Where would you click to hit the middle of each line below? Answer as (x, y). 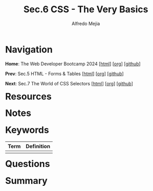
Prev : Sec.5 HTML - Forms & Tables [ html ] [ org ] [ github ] (65, 74)
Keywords (27, 130)
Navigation (29, 49)
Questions (28, 164)
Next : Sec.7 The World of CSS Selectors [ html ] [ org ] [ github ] (69, 83)
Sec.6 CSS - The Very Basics (86, 9)
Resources (28, 96)
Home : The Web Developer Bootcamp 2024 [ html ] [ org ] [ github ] (73, 64)
